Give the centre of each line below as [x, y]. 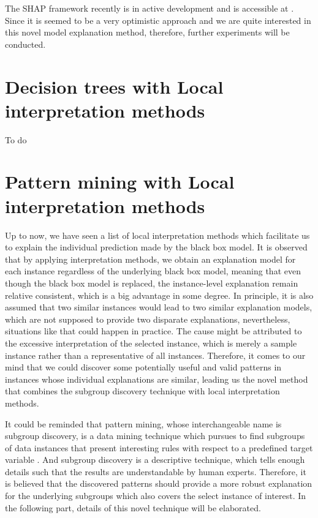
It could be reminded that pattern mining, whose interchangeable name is [143, 423]
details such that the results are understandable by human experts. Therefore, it [156, 471]
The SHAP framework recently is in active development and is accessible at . [150, 8]
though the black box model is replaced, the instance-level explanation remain [152, 283]
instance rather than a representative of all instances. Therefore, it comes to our [155, 355]
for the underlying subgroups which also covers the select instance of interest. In [156, 496]
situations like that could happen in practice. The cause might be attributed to [153, 331]
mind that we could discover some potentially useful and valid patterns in [143, 367]
